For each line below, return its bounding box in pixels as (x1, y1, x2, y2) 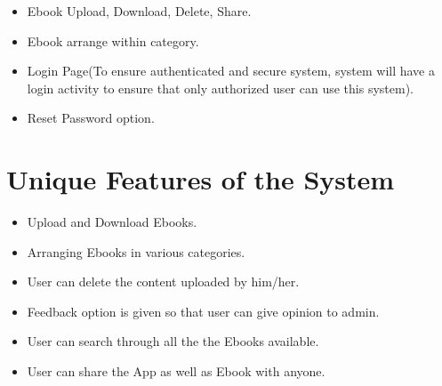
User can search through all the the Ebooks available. (27, 332, 319, 350)
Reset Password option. (27, 109, 155, 127)
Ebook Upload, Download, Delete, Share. (27, 2, 252, 20)
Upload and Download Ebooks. (27, 213, 197, 231)
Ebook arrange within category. (27, 31, 199, 50)
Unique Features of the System (6, 161, 395, 197)
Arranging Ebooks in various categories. (27, 242, 245, 261)
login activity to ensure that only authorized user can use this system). (27, 78, 414, 97)
